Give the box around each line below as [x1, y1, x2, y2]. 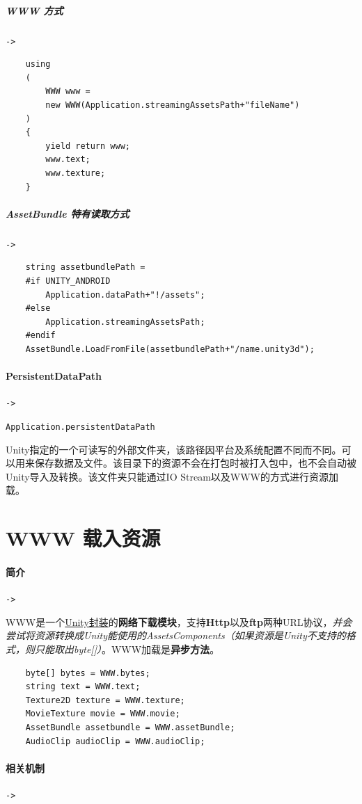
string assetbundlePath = [25, 262, 145, 273]
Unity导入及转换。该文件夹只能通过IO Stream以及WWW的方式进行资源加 [6, 469, 338, 483]
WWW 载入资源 [6, 524, 161, 552]
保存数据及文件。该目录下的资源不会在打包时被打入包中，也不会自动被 [34, 456, 356, 470]
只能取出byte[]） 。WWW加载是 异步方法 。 [34, 642, 220, 657]
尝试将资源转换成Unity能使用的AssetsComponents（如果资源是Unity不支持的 [6, 628, 346, 643]
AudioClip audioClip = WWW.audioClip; [25, 736, 205, 746]
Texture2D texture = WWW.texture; [25, 695, 185, 705]
